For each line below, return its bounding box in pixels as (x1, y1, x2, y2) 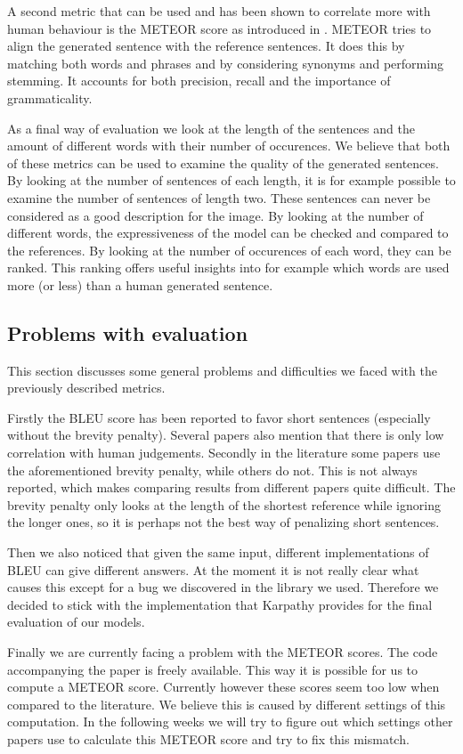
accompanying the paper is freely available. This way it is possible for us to (7, 660, 418, 678)
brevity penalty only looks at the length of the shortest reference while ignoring (7, 495, 441, 514)
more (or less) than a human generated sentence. (7, 275, 273, 294)
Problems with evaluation (7, 319, 248, 346)
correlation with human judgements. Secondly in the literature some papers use (7, 443, 441, 462)
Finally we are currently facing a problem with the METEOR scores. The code (7, 643, 438, 661)
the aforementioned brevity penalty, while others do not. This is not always (7, 460, 418, 479)
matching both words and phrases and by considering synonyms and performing (7, 53, 443, 72)
